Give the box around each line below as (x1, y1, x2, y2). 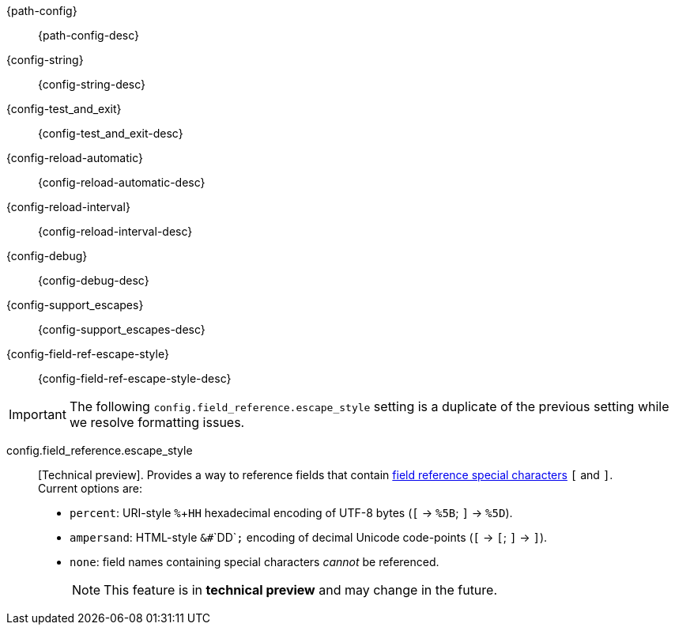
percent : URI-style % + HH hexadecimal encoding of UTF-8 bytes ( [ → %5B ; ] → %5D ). (70, 506, 513, 520)
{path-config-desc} (38, 28, 140, 42)
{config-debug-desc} (38, 274, 149, 287)
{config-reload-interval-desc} (38, 225, 193, 238)
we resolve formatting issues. (69, 414, 245, 430)
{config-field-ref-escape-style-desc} (38, 372, 232, 385)
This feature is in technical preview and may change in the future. (104, 582, 498, 598)
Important (9, 406, 66, 422)
